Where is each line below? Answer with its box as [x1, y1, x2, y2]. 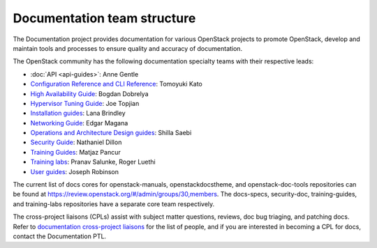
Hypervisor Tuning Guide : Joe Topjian [30, 99, 140, 107]
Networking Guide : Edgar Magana [30, 118, 128, 127]
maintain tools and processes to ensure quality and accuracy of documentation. [13, 44, 243, 52]
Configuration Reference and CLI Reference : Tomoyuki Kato [30, 80, 202, 88]
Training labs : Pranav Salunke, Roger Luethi [30, 157, 156, 166]
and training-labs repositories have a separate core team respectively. [13, 199, 215, 208]
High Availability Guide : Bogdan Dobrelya [30, 89, 149, 98]
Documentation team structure [13, 10, 196, 26]
